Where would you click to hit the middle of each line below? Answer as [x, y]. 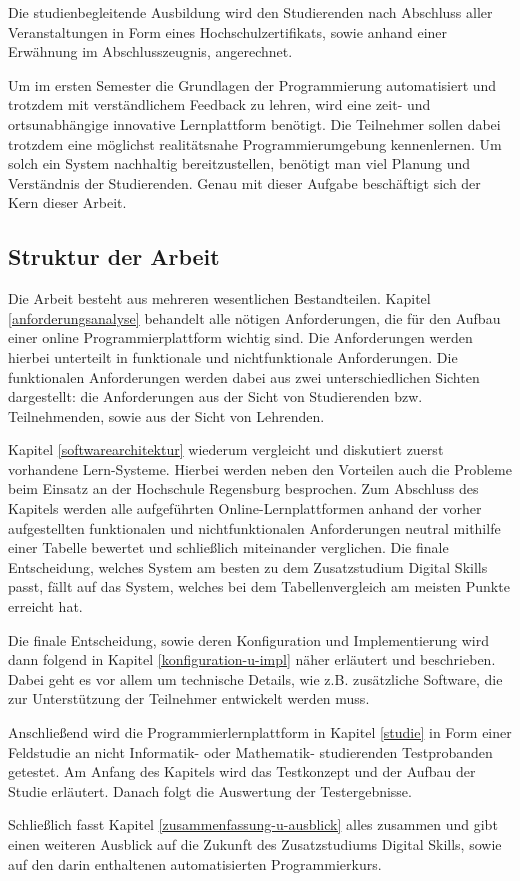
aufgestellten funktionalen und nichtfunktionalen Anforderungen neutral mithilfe [254, 527]
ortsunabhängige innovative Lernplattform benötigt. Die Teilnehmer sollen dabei [254, 123]
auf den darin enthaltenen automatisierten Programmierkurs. [195, 863]
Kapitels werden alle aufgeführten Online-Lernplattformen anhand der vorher [245, 508]
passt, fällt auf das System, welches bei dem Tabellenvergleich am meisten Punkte [259, 586]
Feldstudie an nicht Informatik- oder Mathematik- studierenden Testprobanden [250, 751]
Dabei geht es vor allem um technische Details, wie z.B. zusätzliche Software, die [255, 678]
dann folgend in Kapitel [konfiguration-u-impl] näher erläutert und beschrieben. [252, 659]
